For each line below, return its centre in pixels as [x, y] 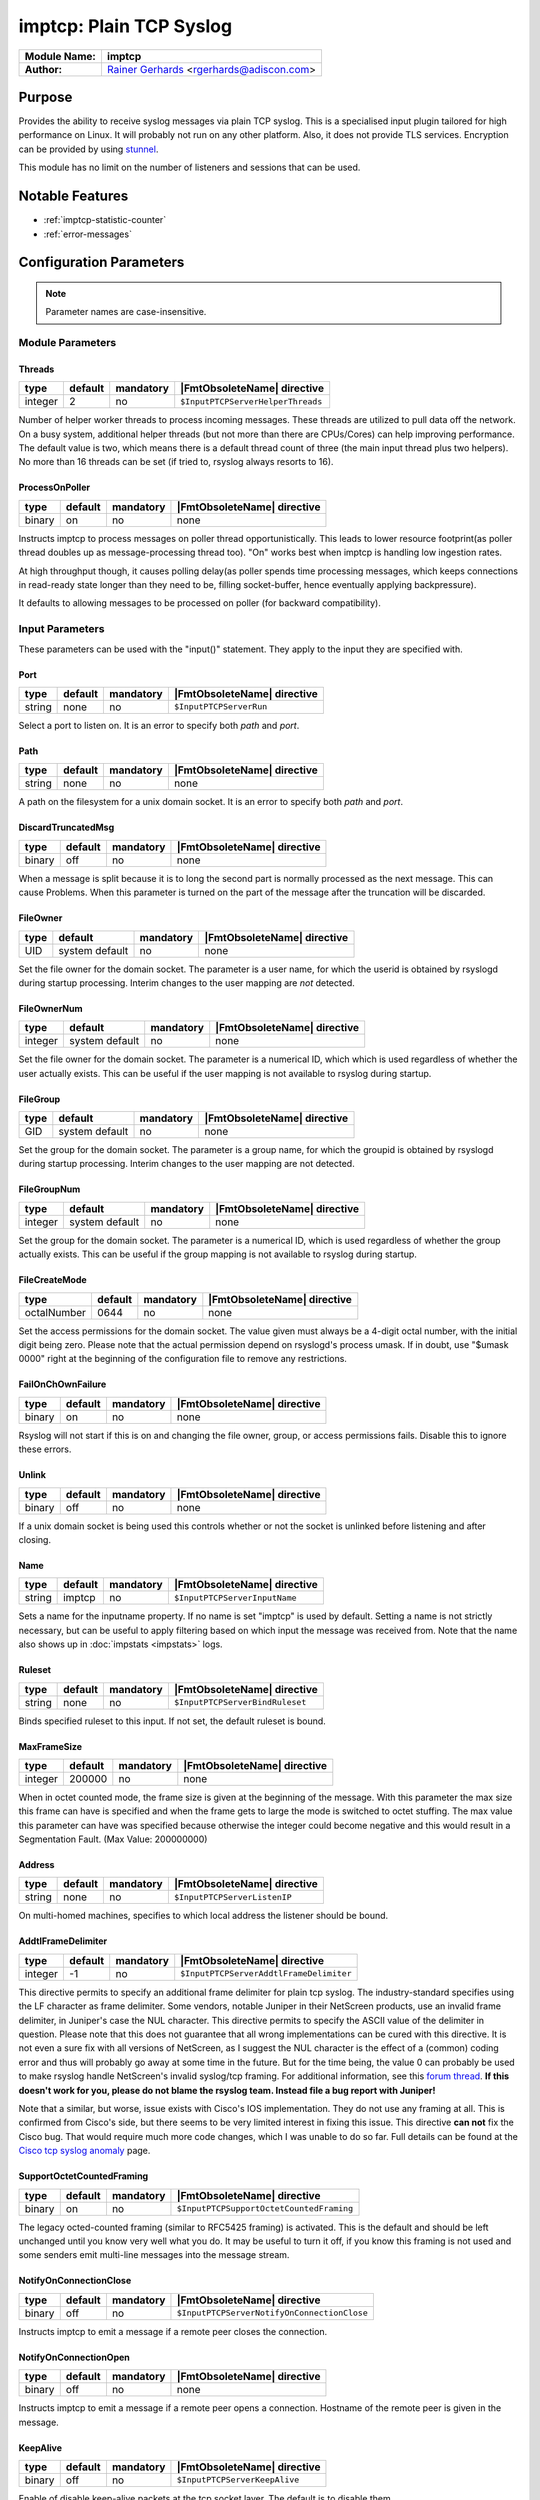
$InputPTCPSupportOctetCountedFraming [265, 2208]
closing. [35, 1539]
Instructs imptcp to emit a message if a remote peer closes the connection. [173, 2331]
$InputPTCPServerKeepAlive [238, 2480]
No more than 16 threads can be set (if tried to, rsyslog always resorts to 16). [176, 462]
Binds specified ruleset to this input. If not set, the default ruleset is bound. [172, 1721]
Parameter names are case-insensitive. [126, 312]
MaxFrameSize [50, 1746]
